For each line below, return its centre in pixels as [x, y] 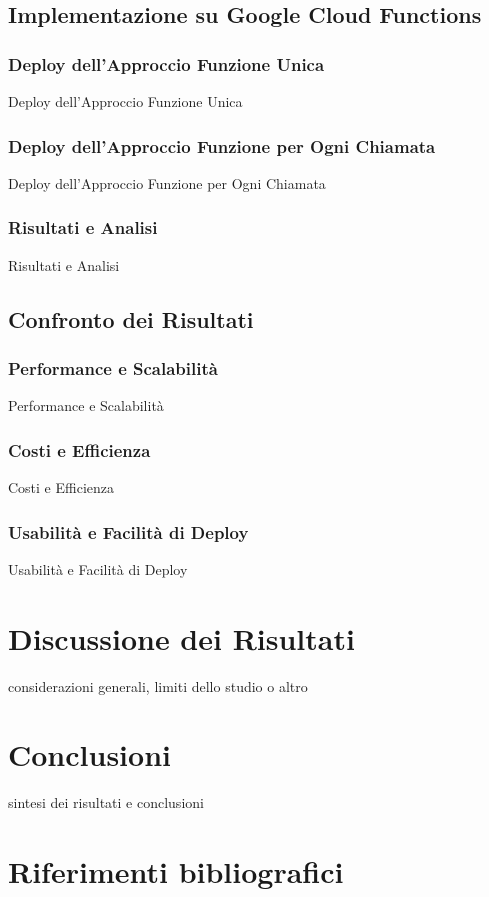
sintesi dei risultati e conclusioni [106, 802]
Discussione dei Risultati [181, 637]
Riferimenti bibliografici [176, 871]
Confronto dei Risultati [131, 318]
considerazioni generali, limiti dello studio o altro [158, 685]
